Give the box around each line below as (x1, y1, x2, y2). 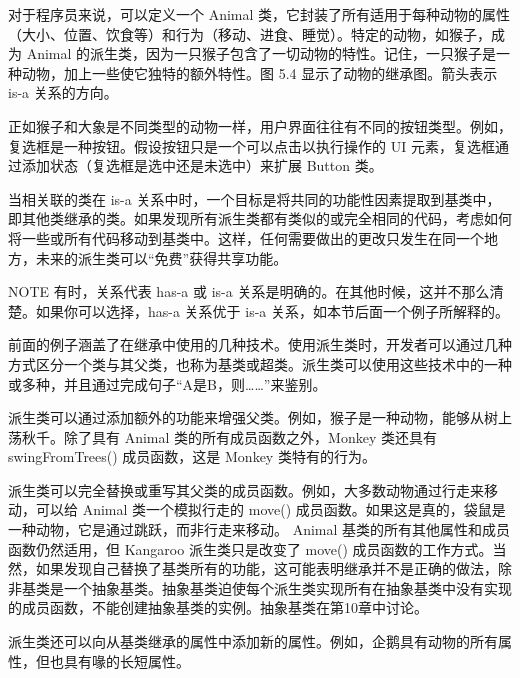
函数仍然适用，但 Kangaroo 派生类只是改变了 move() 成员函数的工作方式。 (8, 538, 493, 559)
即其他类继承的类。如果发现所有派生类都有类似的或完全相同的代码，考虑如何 (8, 208, 512, 229)
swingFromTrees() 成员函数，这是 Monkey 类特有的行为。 (8, 446, 376, 467)
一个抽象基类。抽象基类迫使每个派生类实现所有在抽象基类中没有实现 (63, 577, 512, 598)
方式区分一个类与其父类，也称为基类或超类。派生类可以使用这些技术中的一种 (8, 353, 512, 374)
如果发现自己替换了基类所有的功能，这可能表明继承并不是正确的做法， (35, 558, 498, 579)
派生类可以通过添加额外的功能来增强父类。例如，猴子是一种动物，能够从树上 (8, 407, 512, 428)
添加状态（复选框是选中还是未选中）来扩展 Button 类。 (21, 155, 383, 176)
